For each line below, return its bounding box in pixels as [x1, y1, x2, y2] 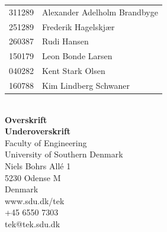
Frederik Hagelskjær [42, 20, 115, 33]
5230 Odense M [5, 171, 61, 183]
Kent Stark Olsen [42, 65, 105, 77]
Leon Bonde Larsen [42, 50, 113, 62]
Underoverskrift [5, 125, 71, 137]
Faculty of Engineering [5, 136, 87, 149]
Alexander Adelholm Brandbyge [42, 5, 158, 18]
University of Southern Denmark [5, 148, 123, 160]
